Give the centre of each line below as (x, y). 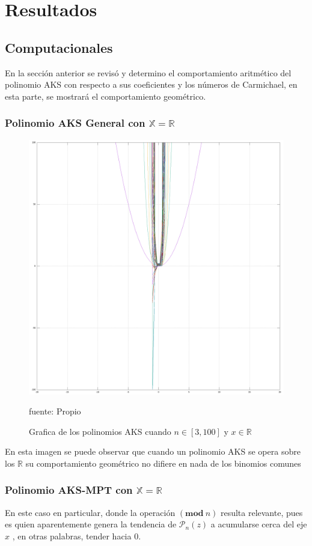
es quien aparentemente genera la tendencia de (91, 524)
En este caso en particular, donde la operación (90, 512)
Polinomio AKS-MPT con (69, 490)
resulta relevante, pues (262, 512)
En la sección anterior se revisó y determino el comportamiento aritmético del (148, 72)
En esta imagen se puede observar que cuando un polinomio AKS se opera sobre (153, 451)
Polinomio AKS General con (75, 123)
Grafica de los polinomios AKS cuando (100, 431)
